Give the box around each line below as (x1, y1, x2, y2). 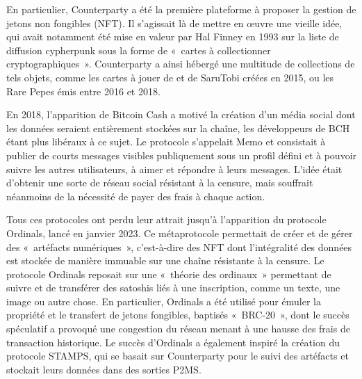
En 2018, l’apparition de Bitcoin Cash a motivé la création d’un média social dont (6, 107, 356, 122)
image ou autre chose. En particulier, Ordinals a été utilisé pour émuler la (6, 293, 321, 308)
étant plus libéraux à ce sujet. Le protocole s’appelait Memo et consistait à (6, 134, 326, 149)
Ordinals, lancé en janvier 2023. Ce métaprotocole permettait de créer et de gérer (6, 225, 353, 240)
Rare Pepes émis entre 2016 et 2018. (6, 83, 161, 98)
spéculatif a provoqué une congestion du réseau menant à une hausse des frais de (6, 321, 350, 336)
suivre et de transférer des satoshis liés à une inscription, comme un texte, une (6, 280, 340, 295)
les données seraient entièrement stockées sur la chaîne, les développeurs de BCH (6, 120, 350, 135)
